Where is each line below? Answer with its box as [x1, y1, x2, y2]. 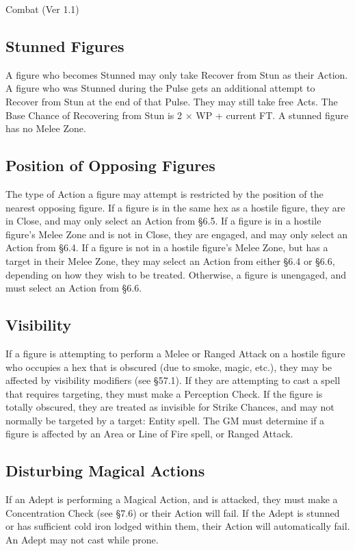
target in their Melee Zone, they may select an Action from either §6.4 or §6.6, [5, 253, 335, 268]
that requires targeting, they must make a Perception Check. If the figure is [5, 386, 323, 400]
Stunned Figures [5, 35, 124, 56]
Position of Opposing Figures [5, 155, 215, 176]
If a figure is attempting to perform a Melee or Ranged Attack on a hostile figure [5, 346, 345, 360]
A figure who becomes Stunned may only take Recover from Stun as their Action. [5, 67, 348, 81]
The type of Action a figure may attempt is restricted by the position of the [5, 186, 324, 201]
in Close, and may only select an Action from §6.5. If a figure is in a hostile [5, 214, 321, 228]
